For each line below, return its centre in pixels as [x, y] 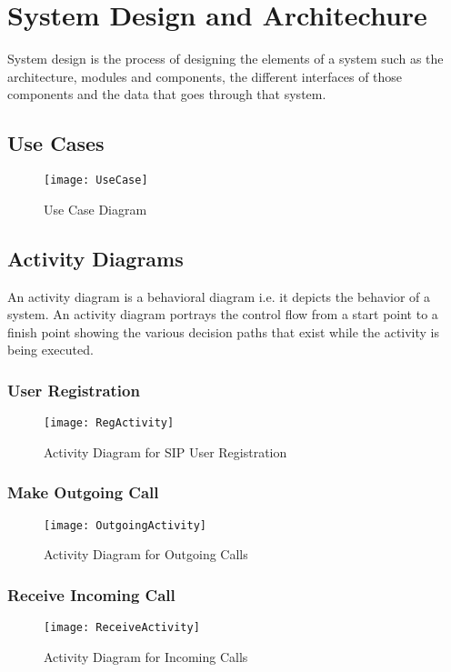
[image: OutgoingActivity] [125, 525]
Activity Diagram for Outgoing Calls [146, 554]
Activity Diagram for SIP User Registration [165, 451]
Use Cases [56, 143]
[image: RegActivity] [109, 423]
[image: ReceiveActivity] [122, 628]
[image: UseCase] [96, 181]
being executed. [50, 350]
